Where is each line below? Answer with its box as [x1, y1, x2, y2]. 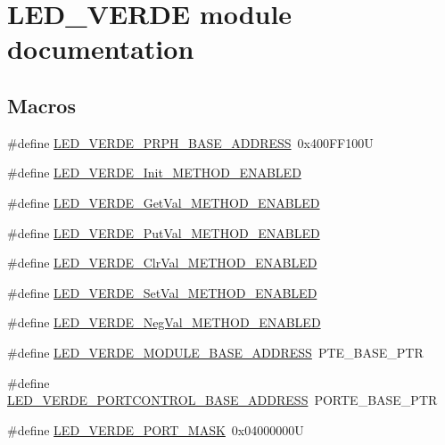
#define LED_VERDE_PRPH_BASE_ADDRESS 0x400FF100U [7, 133, 374, 152]
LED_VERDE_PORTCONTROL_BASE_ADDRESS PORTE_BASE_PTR [7, 391, 438, 409]
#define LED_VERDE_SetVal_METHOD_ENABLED [7, 283, 317, 301]
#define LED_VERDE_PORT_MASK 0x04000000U [7, 420, 304, 439]
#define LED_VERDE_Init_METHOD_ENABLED [7, 163, 301, 182]
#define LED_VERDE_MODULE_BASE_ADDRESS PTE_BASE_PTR [7, 342, 424, 361]
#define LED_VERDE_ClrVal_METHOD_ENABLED [7, 253, 317, 272]
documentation [7, 30, 194, 67]
